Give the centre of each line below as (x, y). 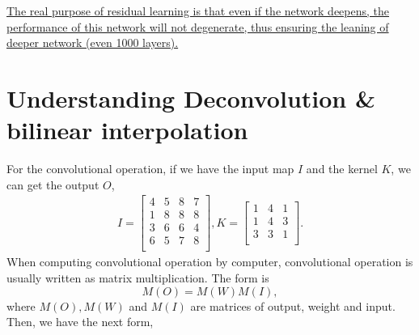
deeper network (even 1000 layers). (93, 42)
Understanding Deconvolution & (191, 98)
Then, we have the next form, (80, 322)
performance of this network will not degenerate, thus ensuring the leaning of (198, 26)
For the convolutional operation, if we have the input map (150, 169)
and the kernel (342, 169)
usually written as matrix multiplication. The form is (138, 278)
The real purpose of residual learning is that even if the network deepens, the (198, 11)
